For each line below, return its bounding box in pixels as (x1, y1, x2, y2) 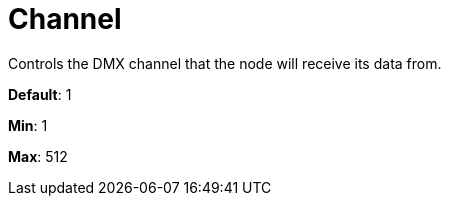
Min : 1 (8, 116, 48, 134)
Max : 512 (8, 147, 68, 165)
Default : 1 (8, 85, 72, 103)
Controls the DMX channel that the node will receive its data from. (8, 54, 442, 72)
